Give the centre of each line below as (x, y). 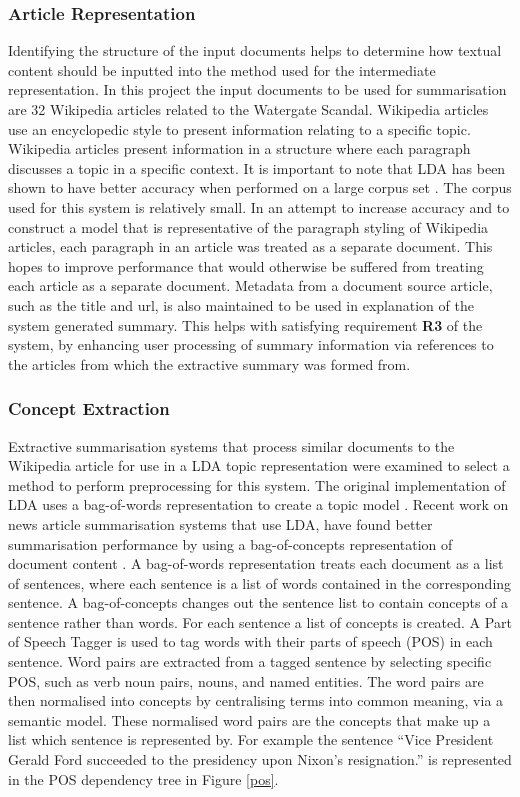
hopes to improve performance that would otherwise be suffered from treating (246, 265)
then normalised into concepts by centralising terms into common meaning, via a (256, 700)
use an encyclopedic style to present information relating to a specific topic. (239, 128)
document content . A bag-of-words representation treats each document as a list (256, 563)
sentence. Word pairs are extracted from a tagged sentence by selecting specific (250, 661)
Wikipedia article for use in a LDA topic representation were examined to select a (259, 465)
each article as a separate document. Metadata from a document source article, (250, 285)
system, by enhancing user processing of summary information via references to (251, 344)
